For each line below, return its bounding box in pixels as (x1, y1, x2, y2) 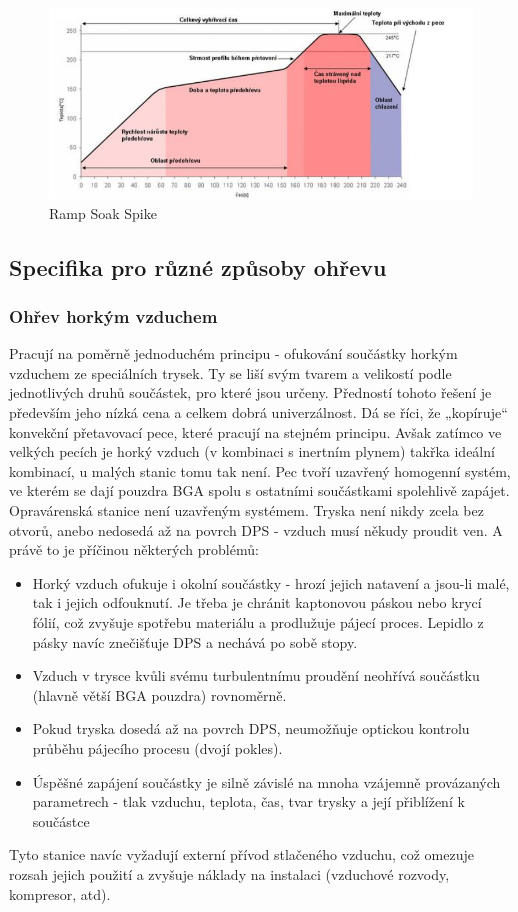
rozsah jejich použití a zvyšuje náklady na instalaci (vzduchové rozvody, (9, 863, 450, 884)
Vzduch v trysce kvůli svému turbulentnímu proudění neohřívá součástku (32, 665, 480, 686)
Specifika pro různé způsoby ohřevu (9, 251, 387, 282)
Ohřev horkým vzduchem (9, 303, 218, 328)
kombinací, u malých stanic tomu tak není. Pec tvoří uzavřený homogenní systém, (9, 460, 511, 481)
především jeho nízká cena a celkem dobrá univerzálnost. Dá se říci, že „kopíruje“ (9, 402, 508, 423)
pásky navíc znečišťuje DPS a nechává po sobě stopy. (32, 631, 358, 652)
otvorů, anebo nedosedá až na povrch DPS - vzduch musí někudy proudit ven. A (9, 519, 503, 540)
